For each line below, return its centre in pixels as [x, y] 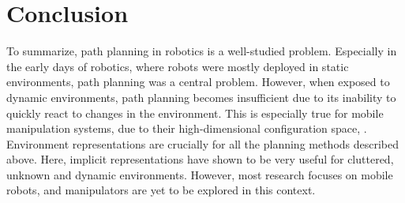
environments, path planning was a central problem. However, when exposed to [198, 82]
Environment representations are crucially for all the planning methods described [203, 143]
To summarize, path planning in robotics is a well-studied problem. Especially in [202, 51]
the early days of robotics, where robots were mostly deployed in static [178, 66]
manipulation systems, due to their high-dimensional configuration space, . [187, 128]
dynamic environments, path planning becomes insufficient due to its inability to [201, 97]
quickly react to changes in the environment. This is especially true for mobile [195, 113]
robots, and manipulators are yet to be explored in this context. [161, 190]
